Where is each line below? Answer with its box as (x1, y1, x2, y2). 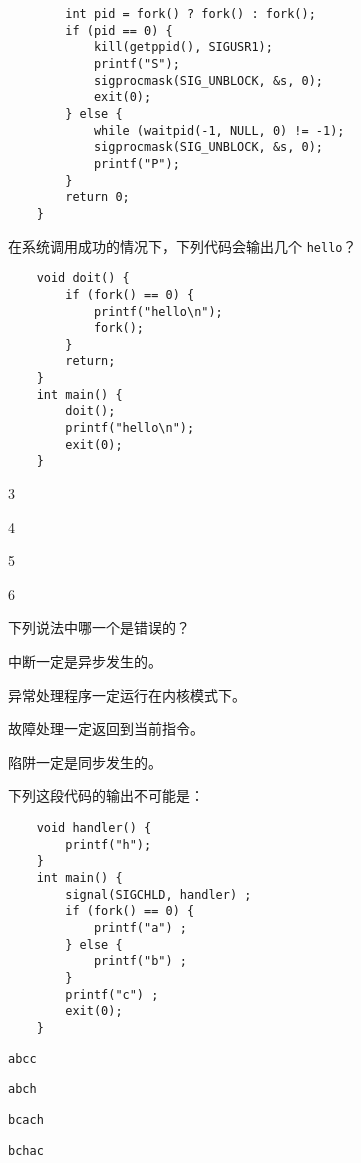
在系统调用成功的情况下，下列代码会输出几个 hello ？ (8, 235, 357, 256)
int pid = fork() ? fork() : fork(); (65, 7, 316, 21)
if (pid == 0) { (65, 23, 173, 38)
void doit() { (36, 271, 130, 286)
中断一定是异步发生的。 (8, 651, 162, 672)
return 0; (65, 190, 130, 205)
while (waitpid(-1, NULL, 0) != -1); (93, 123, 345, 138)
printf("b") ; (93, 954, 187, 969)
